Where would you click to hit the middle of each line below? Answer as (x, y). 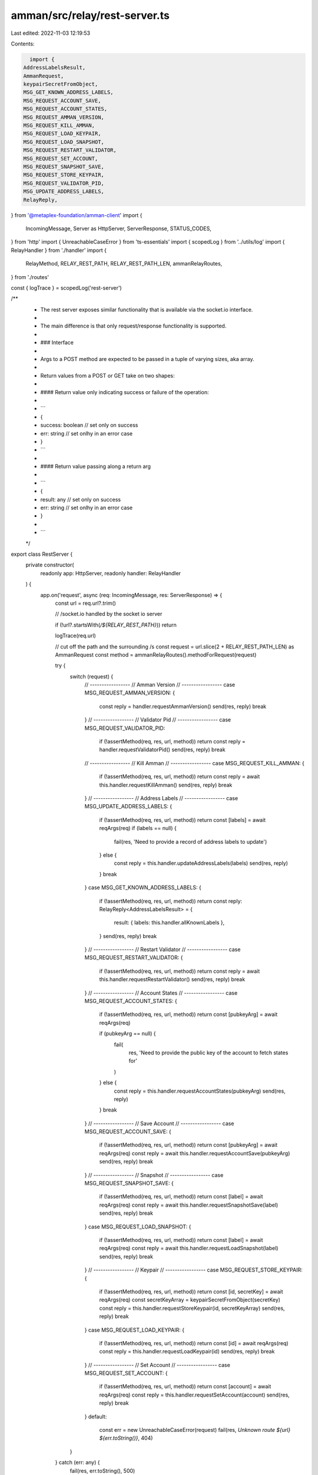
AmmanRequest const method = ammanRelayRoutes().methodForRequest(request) (156, 654)
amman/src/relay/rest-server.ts (90, 15)
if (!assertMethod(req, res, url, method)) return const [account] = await (185, 1386)
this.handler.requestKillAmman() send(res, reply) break (166, 785)
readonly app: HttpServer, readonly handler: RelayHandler (111, 573)
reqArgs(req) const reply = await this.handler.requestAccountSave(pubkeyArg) (195, 1153)
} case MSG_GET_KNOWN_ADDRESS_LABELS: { (143, 887)
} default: (96, 1417)
